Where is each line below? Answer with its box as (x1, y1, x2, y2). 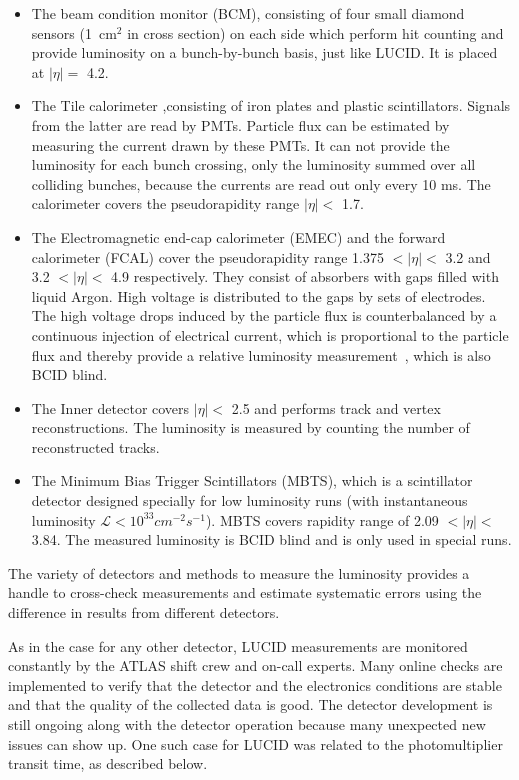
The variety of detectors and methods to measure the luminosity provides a (8, 562, 470, 583)
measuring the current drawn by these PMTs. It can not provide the (31, 134, 450, 155)
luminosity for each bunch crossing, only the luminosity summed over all (31, 154, 476, 175)
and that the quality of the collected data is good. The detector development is (8, 694, 493, 715)
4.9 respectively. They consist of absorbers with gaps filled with (111, 266, 499, 287)
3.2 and (445, 246, 491, 267)
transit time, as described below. (8, 753, 208, 774)
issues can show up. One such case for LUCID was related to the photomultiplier (8, 733, 503, 754)
